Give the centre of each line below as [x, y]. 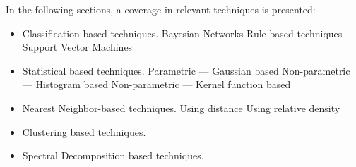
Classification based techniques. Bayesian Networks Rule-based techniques [182, 33]
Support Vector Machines [77, 47]
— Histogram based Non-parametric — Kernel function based [156, 84]
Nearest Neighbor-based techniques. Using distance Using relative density [181, 107]
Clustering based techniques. [84, 131]
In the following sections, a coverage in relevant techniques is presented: [161, 9]
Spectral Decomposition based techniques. [113, 155]
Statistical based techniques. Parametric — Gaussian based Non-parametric [186, 70]
